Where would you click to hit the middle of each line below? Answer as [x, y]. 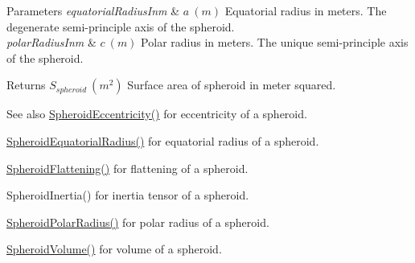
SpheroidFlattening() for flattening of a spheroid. [127, 168]
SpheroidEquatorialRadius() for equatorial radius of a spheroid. [163, 140]
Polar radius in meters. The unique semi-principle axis [275, 42]
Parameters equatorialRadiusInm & [93, 10]
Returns [26, 85]
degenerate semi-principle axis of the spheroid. [121, 26]
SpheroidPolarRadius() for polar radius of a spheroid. [138, 222]
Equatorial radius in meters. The [306, 10]
